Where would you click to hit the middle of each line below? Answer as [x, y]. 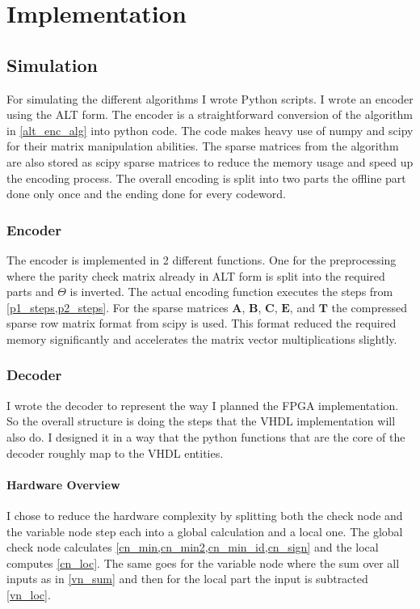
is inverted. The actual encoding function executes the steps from [231, 292]
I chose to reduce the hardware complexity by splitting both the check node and [205, 515]
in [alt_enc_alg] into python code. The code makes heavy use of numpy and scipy [210, 130]
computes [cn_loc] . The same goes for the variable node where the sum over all [203, 562]
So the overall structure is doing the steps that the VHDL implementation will [201, 421]
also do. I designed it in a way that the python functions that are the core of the [206, 436]
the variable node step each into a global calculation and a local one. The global [205, 531]
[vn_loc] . [29, 594]
